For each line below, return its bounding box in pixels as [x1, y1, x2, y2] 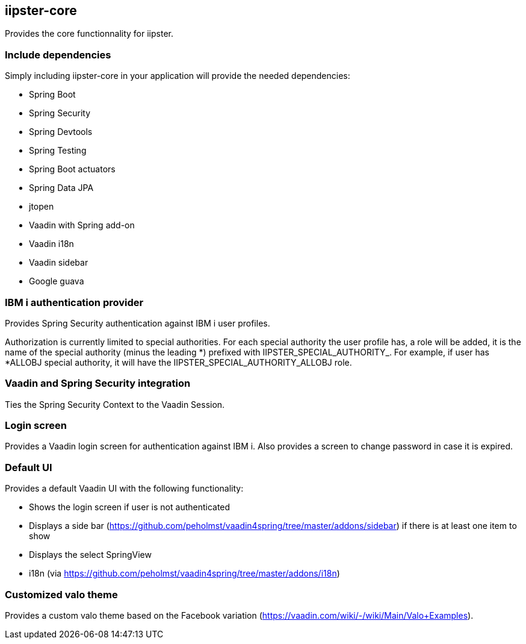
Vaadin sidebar [29, 257, 88, 268]
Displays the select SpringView [29, 549, 152, 560]
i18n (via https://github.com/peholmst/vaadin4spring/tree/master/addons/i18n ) [29, 568, 340, 579]
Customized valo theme [5, 588, 118, 601]
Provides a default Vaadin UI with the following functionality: [5, 483, 244, 494]
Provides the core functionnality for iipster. [5, 28, 173, 39]
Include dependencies [5, 48, 111, 61]
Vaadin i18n [29, 239, 74, 249]
